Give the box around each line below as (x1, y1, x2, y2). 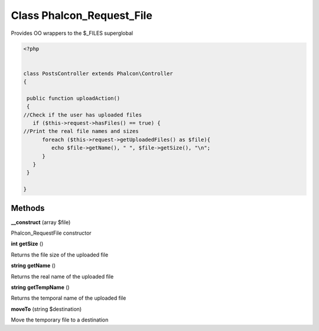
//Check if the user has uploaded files (23, 111, 142, 118)
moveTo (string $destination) (11, 305, 82, 313)
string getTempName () (11, 284, 70, 291)
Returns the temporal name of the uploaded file (11, 294, 126, 301)
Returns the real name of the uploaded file (11, 272, 114, 280)
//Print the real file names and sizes (23, 128, 139, 135)
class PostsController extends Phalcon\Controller (23, 70, 174, 77)
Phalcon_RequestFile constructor (11, 229, 92, 236)
